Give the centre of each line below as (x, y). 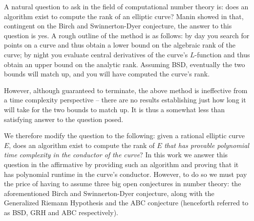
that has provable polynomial (207, 145)
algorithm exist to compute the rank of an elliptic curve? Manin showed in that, (124, 16)
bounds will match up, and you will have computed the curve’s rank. (107, 74)
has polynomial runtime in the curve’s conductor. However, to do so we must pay (126, 174)
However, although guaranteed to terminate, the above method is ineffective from (126, 90)
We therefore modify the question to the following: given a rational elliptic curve (124, 135)
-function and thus (222, 54)
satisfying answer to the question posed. (64, 119)
